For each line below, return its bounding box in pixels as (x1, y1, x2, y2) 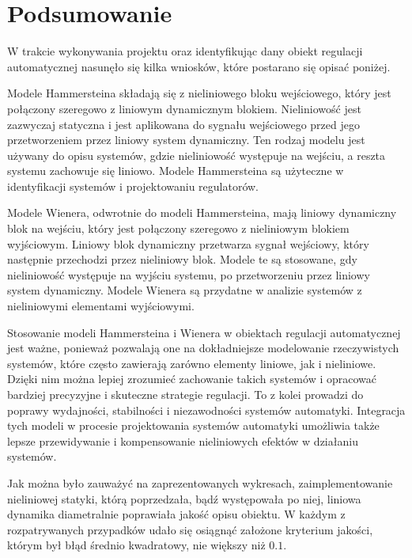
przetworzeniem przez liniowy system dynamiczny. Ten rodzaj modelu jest (7, 131, 365, 148)
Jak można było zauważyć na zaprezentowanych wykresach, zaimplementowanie (7, 474, 393, 491)
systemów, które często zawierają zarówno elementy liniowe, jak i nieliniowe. (7, 355, 376, 371)
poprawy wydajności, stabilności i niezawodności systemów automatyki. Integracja (7, 401, 406, 418)
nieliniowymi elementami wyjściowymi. (7, 298, 195, 314)
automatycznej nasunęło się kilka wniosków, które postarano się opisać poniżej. (7, 58, 391, 74)
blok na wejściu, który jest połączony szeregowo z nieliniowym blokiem (7, 220, 350, 237)
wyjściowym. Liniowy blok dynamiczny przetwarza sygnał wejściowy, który (7, 235, 369, 252)
